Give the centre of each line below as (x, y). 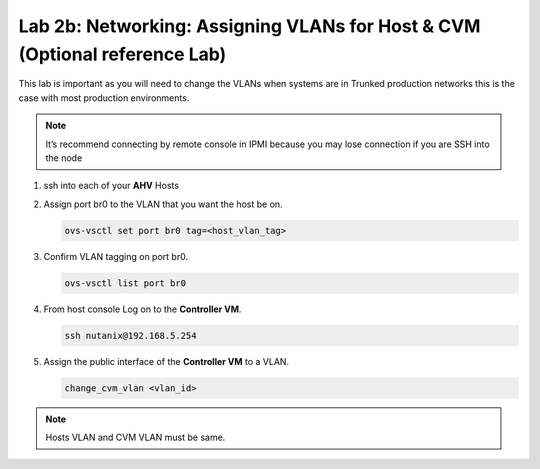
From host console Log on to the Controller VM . (142, 309)
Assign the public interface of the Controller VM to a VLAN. (166, 361)
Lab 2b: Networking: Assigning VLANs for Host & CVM (249, 26)
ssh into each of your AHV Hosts (111, 186)
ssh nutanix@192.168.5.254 (130, 335)
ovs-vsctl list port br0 (125, 283)
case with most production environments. (104, 97)
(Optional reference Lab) (122, 54)
